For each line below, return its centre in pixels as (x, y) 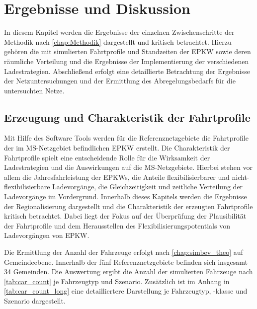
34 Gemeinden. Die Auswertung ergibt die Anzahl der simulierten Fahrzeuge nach (128, 271)
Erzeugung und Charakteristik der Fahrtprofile (127, 117)
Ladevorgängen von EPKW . (47, 235)
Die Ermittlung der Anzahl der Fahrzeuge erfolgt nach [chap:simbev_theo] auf (124, 252)
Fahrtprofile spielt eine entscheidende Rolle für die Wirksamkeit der (107, 157)
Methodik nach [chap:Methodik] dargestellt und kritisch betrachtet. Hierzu (118, 41)
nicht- (241, 177)
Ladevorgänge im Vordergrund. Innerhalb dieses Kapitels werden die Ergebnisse (126, 196)
